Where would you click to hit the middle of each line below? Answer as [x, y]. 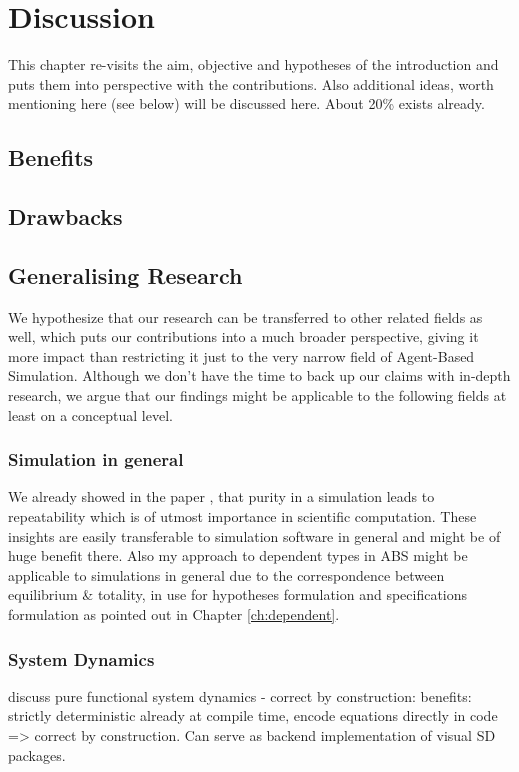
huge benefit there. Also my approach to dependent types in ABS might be [238, 555]
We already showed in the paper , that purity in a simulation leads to [221, 496]
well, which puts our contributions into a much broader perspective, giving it [243, 336]
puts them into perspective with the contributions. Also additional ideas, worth [251, 83]
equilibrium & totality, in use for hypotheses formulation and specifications [238, 594]
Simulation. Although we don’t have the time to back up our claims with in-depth [259, 375]
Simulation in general [96, 459]
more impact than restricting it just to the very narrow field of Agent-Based [241, 355]
